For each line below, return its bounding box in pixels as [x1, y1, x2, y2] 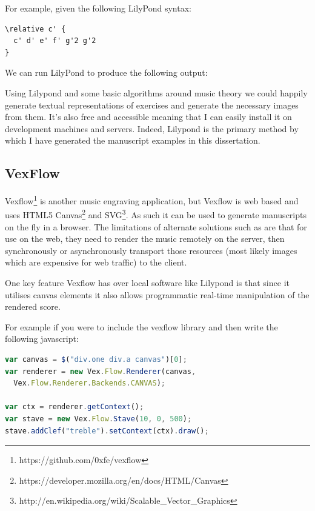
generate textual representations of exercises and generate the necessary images [5, 98, 299, 111]
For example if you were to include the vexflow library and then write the [5, 320, 278, 333]
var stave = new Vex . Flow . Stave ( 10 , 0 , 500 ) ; [5, 414, 192, 423]
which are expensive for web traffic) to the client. [5, 256, 187, 269]
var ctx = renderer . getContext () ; [5, 402, 144, 412]
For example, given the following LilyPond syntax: [5, 2, 191, 14]
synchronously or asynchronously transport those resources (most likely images [5, 244, 297, 256]
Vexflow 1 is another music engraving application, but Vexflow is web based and [5, 193, 299, 207]
